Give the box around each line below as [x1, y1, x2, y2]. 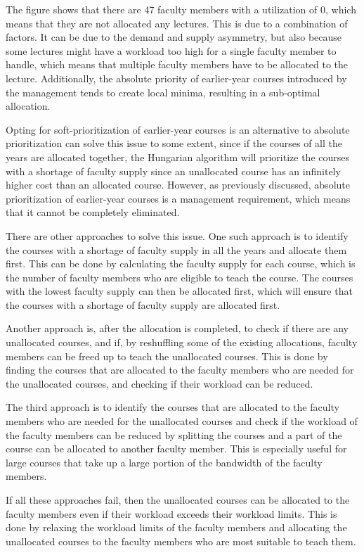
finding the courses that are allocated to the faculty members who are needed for [6, 362, 354, 377]
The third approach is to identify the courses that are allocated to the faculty [6, 400, 339, 414]
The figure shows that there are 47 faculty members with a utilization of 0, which [6, 2, 356, 16]
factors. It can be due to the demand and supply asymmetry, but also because [6, 30, 342, 44]
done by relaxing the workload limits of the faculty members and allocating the [6, 520, 347, 535]
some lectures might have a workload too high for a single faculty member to [6, 43, 337, 58]
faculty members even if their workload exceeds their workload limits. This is [6, 506, 337, 521]
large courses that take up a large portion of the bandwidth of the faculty [6, 455, 323, 469]
